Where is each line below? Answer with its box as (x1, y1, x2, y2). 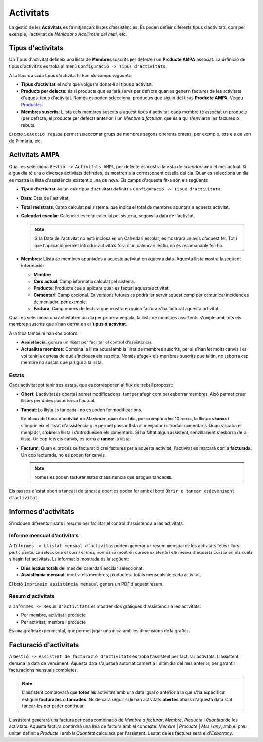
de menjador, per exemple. (33, 299, 87, 304)
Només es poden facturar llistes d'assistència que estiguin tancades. (34, 474, 173, 480)
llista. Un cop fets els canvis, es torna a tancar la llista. (21, 436, 131, 442)
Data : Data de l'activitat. (21, 195, 70, 201)
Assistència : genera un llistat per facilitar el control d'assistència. (21, 339, 153, 345)
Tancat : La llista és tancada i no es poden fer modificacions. (21, 407, 143, 413)
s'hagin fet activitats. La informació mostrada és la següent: (9, 556, 129, 562)
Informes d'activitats (9, 507, 74, 516)
